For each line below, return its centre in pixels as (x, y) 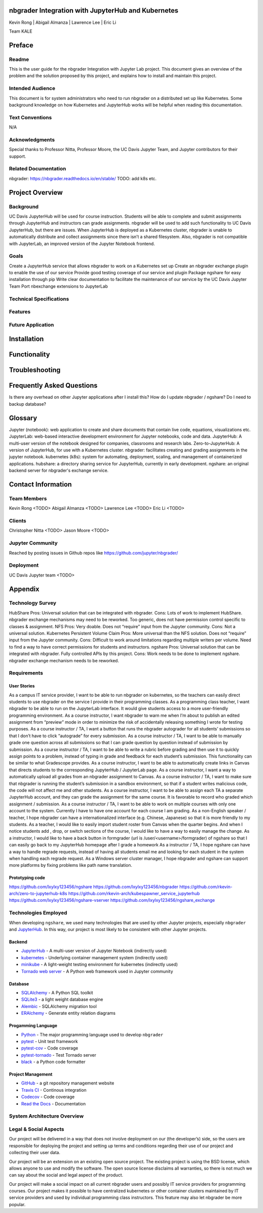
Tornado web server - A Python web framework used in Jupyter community (97, 971)
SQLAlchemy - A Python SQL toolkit (57, 992)
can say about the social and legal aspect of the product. (66, 1175)
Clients (18, 521)
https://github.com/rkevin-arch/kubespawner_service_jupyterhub (134, 894)
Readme (19, 59)
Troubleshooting (35, 370)
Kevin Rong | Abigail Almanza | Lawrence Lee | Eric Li (63, 22)
